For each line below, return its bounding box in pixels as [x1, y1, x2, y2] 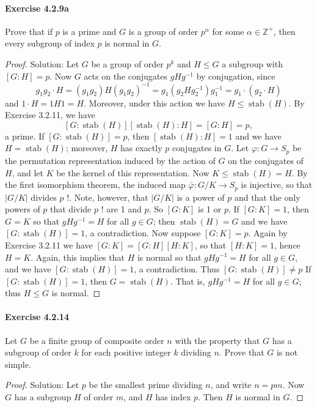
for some [212, 24, 244, 37]
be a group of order [91, 57, 164, 70]
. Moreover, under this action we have [84, 96, 225, 109]
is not [276, 346, 298, 359]
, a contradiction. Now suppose [85, 226, 201, 239]
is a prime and [62, 24, 117, 37]
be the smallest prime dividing [89, 378, 203, 391]
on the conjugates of [228, 154, 304, 166]
